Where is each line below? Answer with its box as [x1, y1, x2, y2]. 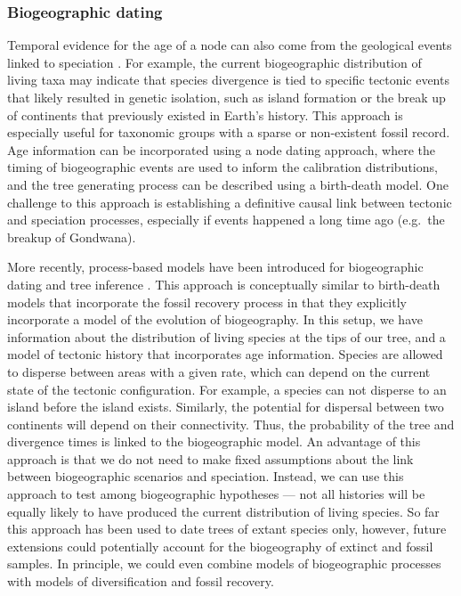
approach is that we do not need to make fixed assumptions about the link [7, 449, 414, 468]
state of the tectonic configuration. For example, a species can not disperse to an [7, 380, 447, 398]
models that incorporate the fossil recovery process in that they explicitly [7, 292, 407, 311]
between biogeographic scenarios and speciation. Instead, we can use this [7, 467, 404, 486]
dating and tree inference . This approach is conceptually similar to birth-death [7, 274, 441, 293]
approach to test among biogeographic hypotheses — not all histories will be [7, 485, 425, 503]
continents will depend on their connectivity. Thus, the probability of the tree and [7, 414, 455, 433]
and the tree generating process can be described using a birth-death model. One [7, 175, 449, 193]
